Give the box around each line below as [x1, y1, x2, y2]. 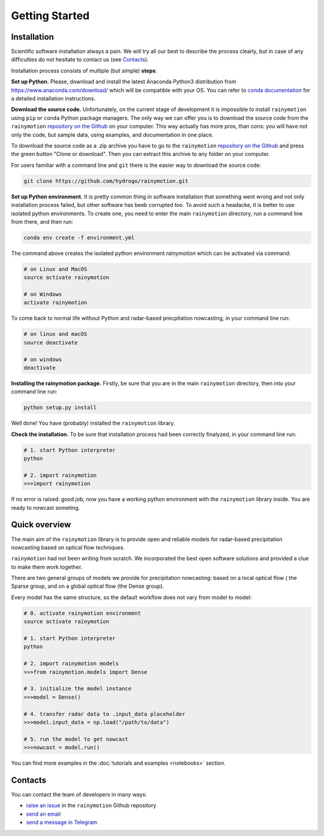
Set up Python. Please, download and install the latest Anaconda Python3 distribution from [11, 78, 236, 85]
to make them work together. [11, 563, 83, 570]
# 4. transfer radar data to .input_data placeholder [23, 711, 185, 717]
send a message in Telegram [26, 819, 98, 826]
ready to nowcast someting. [11, 504, 80, 511]
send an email [26, 810, 61, 817]
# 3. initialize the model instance [23, 685, 132, 692]
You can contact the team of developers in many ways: [11, 790, 147, 798]
